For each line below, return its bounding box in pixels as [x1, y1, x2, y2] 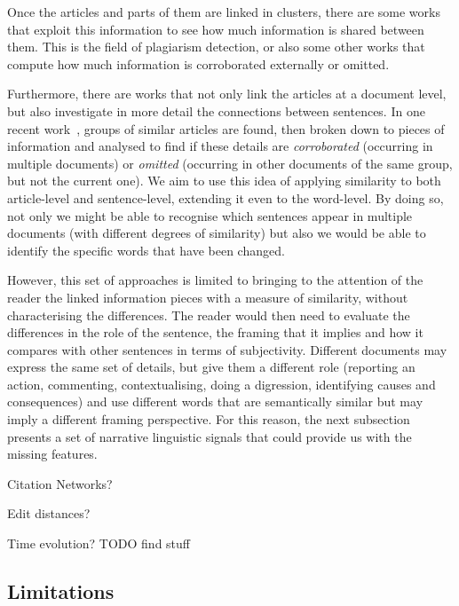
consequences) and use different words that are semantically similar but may [7, 392, 423, 411]
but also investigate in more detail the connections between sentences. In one [7, 101, 425, 120]
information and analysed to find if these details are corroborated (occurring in [7, 137, 433, 155]
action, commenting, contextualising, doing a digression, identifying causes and [7, 374, 436, 393]
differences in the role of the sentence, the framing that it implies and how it [7, 323, 423, 342]
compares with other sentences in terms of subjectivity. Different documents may [7, 340, 447, 358]
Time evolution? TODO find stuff [7, 534, 190, 553]
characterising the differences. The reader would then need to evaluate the [7, 305, 410, 324]
